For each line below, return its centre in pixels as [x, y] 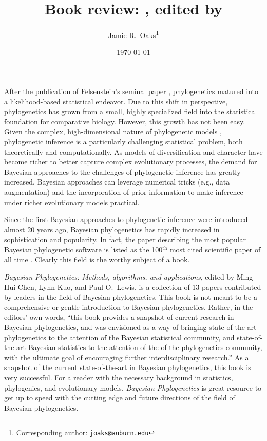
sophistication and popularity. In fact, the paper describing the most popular [125, 239]
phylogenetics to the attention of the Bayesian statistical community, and [119, 337]
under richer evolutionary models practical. [72, 202]
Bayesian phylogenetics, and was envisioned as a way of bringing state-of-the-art [130, 327]
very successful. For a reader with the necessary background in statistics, [119, 377]
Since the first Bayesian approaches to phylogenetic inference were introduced [126, 219]
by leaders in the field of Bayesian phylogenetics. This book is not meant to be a [131, 297]
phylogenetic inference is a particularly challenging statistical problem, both [123, 141]
